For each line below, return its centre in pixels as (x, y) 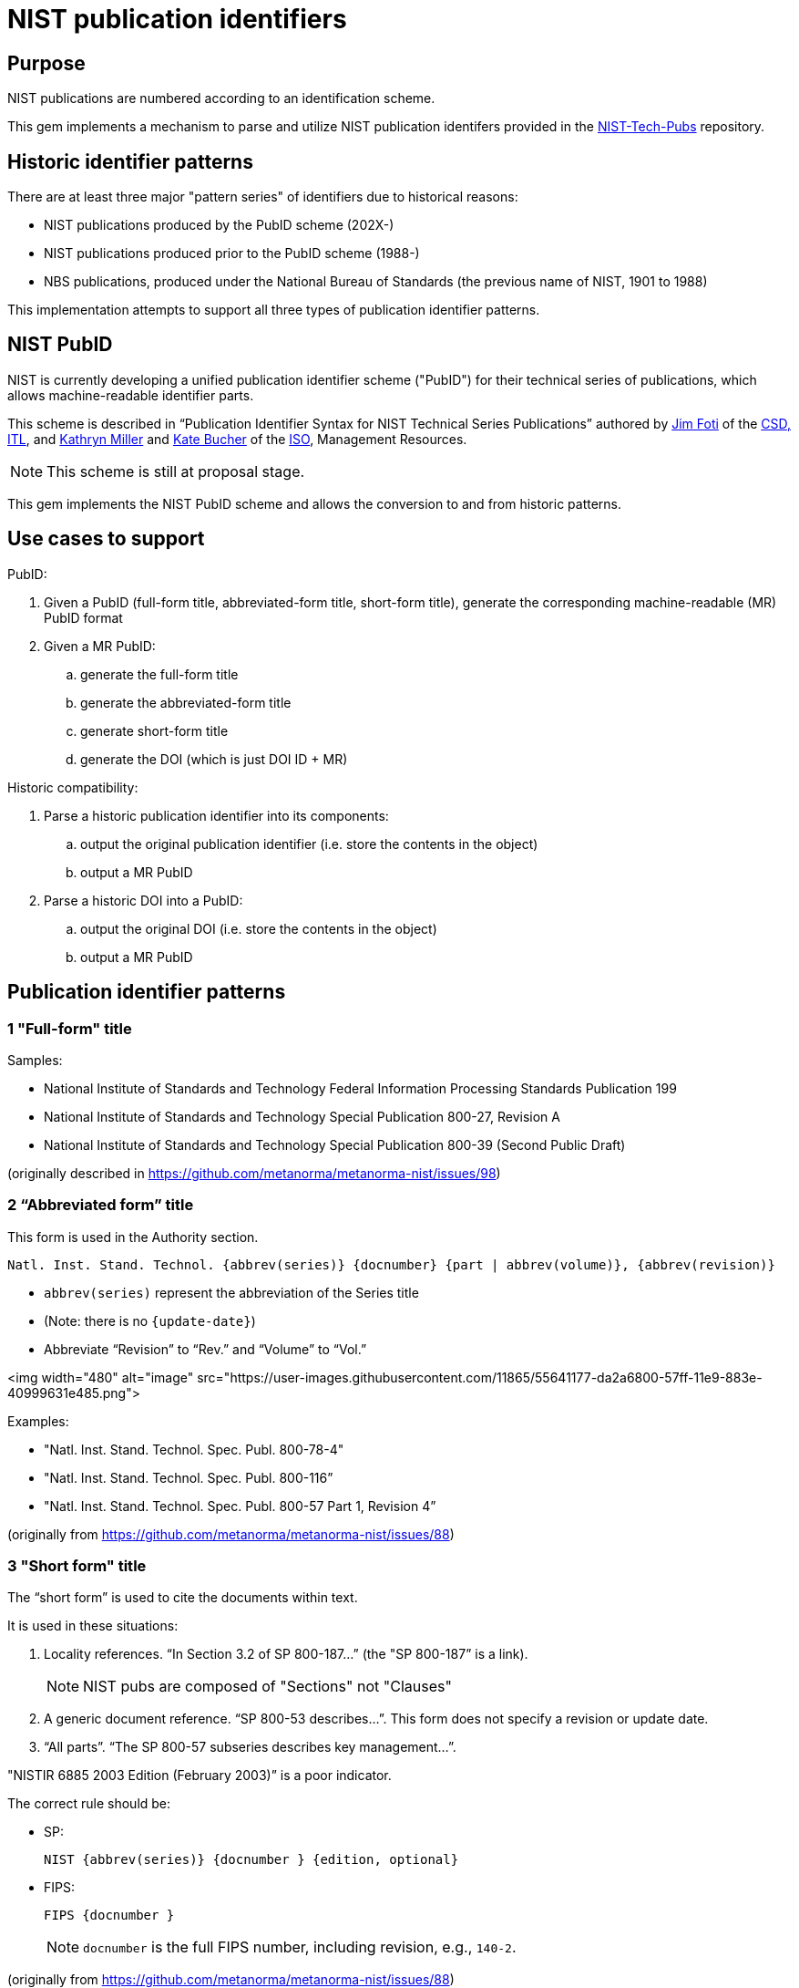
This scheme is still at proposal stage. (176, 471)
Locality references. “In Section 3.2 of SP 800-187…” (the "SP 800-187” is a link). (286, 1654)
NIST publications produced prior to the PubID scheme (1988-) (232, 254)
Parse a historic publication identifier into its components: (216, 815)
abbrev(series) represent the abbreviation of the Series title (231, 1292)
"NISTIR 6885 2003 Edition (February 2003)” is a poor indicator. (200, 1776)
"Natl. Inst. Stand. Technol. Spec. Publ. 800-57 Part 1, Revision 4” (240, 1506)
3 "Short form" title (77, 1566)
